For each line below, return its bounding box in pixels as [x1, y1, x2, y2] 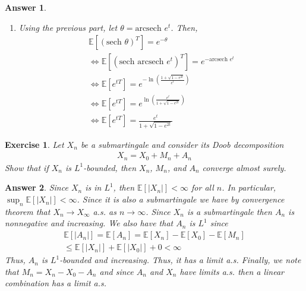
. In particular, [222, 181, 276, 194]
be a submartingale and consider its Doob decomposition [80, 138, 284, 150]
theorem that [5, 205, 51, 217]
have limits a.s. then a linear [179, 265, 284, 277]
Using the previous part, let [18, 21, 118, 33]
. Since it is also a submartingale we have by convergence [77, 193, 285, 205]
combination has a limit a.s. [5, 277, 107, 289]
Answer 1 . [5, 1, 46, 13]
